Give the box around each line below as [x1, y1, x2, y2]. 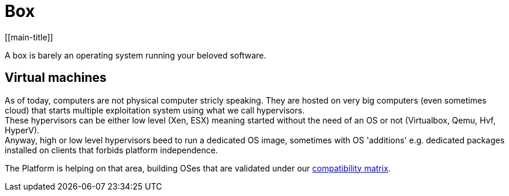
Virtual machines [5, 70, 107, 85]
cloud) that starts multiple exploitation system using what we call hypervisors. [5, 105, 305, 115]
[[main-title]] [5, 32, 53, 42]
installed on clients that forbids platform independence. [5, 145, 218, 155]
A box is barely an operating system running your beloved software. [5, 50, 267, 60]
